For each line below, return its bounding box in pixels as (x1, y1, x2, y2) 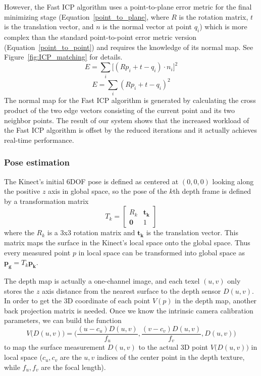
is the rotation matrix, (179, 11, 248, 22)
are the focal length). (41, 361, 106, 372)
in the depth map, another (175, 295, 257, 306)
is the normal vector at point (102, 21, 192, 32)
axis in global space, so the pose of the (48, 186, 167, 196)
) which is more (199, 21, 247, 32)
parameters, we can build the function (4, 315, 122, 326)
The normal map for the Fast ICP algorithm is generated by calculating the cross (4, 95, 256, 105)
